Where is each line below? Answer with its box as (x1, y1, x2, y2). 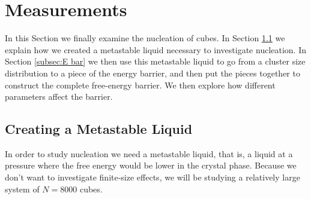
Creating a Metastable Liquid (5, 120, 193, 138)
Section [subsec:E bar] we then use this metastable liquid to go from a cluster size (5, 55, 306, 68)
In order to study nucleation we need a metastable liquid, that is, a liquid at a (5, 147, 293, 160)
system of (5, 182, 40, 195)
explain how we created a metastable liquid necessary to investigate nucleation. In (5, 43, 307, 56)
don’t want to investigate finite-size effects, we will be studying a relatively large (5, 171, 300, 183)
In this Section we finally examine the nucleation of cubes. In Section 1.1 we (5, 32, 285, 44)
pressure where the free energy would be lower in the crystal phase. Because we (5, 159, 297, 172)
